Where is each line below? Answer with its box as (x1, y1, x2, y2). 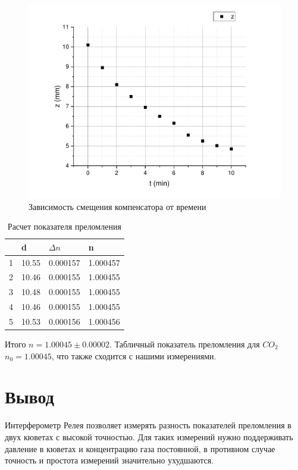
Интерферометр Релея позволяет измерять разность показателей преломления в (5, 419, 291, 431)
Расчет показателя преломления (7, 220, 121, 233)
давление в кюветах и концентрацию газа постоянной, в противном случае (5, 442, 275, 455)
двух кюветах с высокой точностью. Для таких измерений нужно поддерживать (5, 430, 293, 443)
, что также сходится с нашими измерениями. (51, 349, 217, 362)
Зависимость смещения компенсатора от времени (29, 200, 206, 212)
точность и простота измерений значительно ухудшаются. (5, 454, 214, 466)
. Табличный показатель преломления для (109, 338, 260, 350)
